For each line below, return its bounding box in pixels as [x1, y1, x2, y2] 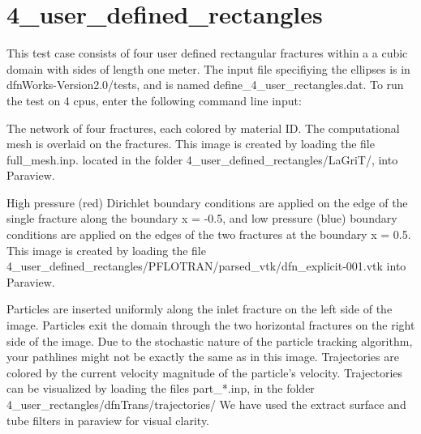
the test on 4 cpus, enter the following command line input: [6, 91, 302, 108]
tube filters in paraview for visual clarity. [6, 411, 210, 428]
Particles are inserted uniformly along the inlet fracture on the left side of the [6, 300, 393, 317]
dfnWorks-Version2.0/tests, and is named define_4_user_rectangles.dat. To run [6, 76, 404, 93]
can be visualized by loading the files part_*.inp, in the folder [6, 380, 315, 397]
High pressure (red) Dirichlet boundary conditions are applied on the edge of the [6, 194, 408, 211]
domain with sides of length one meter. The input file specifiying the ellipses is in [6, 60, 410, 77]
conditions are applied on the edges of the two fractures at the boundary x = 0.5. [6, 226, 411, 243]
